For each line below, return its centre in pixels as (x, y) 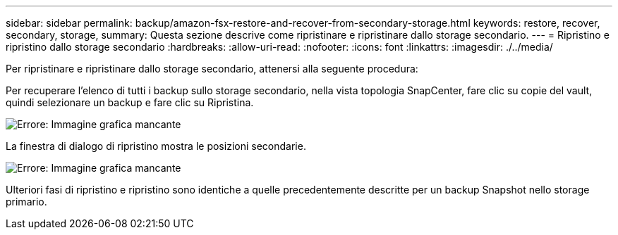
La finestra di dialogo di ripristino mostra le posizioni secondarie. (156, 146)
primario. (26, 202)
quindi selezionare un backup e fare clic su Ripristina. (130, 102)
